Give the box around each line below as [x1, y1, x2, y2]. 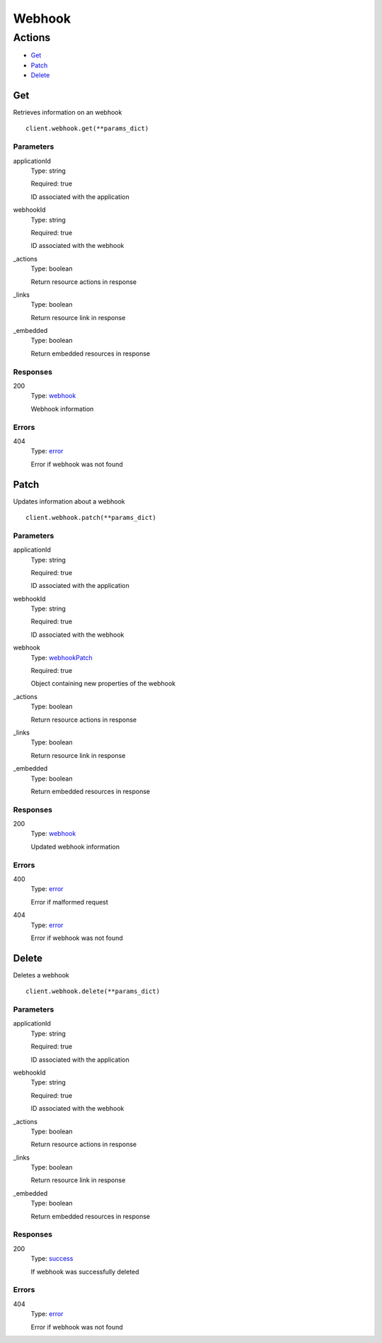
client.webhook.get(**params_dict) [25, 125, 149, 132]
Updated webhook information [30, 842, 120, 851]
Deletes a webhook [13, 970, 70, 979]
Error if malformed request [30, 897, 109, 906]
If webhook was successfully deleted [30, 1267, 139, 1276]
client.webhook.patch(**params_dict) [25, 514, 157, 521]
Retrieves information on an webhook [13, 108, 122, 117]
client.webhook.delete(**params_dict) [25, 987, 161, 995]
